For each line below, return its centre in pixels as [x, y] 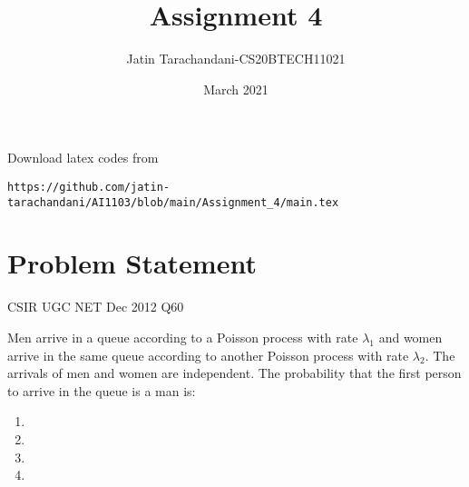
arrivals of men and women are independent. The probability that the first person [234, 373]
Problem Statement [132, 263]
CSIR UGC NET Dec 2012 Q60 [96, 307]
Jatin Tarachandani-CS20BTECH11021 [236, 59]
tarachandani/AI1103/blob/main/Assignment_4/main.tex [173, 202]
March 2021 [236, 89]
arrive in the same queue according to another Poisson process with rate [208, 355]
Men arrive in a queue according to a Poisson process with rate [183, 337]
